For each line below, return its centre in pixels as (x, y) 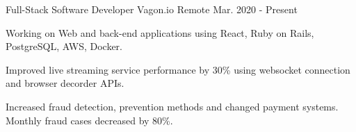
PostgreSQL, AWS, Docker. (64, 46)
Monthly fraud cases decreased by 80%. (89, 120)
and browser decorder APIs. (65, 83)
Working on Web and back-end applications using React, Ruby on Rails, (160, 32)
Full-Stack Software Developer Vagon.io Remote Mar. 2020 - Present (152, 9)
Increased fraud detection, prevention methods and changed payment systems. (172, 106)
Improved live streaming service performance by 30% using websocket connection (178, 69)
